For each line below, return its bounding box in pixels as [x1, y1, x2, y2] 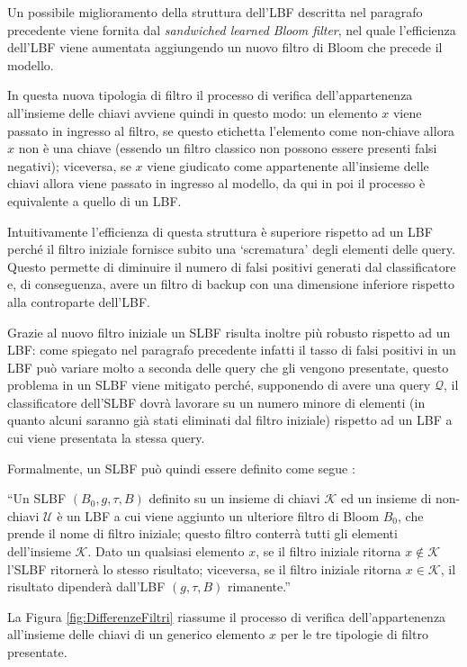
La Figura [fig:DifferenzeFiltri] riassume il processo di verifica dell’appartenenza [7, 607, 446, 626]
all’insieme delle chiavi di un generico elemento [7, 625, 265, 644]
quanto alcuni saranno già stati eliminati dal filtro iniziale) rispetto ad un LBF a [7, 410, 453, 429]
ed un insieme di [340, 489, 432, 508]
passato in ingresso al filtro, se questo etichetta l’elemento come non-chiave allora [7, 121, 455, 140]
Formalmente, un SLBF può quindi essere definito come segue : [7, 458, 355, 477]
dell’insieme [7, 542, 71, 561]
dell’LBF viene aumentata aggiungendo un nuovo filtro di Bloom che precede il [7, 38, 443, 57]
